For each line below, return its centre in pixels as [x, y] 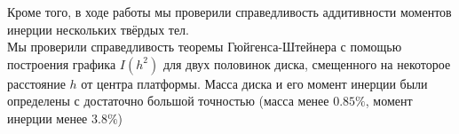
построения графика [62, 63]
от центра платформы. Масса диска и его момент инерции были [254, 83]
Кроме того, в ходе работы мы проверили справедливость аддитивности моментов [229, 12]
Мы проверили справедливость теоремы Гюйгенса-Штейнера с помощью [205, 47]
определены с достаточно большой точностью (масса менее [168, 101]
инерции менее [47, 118]
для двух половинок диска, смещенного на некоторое [307, 63]
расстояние [36, 83]
